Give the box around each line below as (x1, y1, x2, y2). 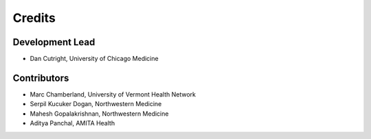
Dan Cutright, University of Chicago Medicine (30, 55, 159, 63)
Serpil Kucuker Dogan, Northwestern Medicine (30, 100, 162, 108)
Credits (12, 10, 56, 25)
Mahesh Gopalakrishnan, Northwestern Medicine (30, 110, 169, 118)
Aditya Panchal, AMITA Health (30, 119, 115, 127)
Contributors (12, 72, 69, 84)
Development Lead (12, 36, 95, 48)
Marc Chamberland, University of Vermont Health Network (30, 90, 196, 99)
